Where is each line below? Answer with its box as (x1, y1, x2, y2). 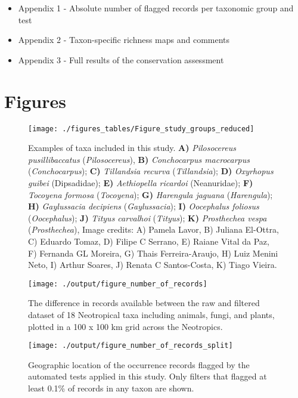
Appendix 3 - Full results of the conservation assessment (18, 53, 224, 66)
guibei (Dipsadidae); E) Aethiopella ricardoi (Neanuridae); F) (28, 176, 253, 189)
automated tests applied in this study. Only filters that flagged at (28, 370, 267, 382)
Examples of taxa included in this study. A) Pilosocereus (28, 141, 236, 154)
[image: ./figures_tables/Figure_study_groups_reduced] (28, 124, 254, 133)
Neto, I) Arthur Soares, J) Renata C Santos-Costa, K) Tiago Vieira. (28, 258, 277, 271)
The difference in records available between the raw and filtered (28, 297, 260, 309)
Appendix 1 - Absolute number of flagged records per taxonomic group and (18, 2, 294, 14)
